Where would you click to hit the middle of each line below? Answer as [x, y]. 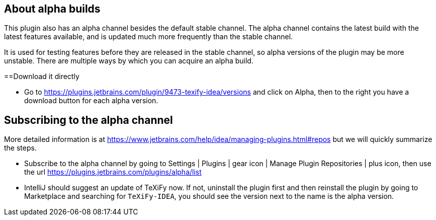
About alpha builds [52, 9]
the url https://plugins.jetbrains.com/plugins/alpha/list [113, 172]
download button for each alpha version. [91, 101]
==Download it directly [42, 77]
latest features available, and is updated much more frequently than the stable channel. [149, 37]
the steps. [20, 148]
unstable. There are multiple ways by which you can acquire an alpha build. [129, 61]
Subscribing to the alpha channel [89, 120]
